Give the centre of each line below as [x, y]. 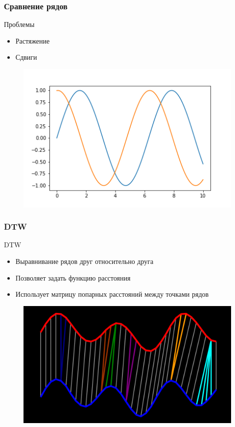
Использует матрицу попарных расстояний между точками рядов [112, 294]
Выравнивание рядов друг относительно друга [84, 261]
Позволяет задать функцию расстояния [73, 277]
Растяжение [33, 40]
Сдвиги [26, 57]
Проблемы [19, 24]
